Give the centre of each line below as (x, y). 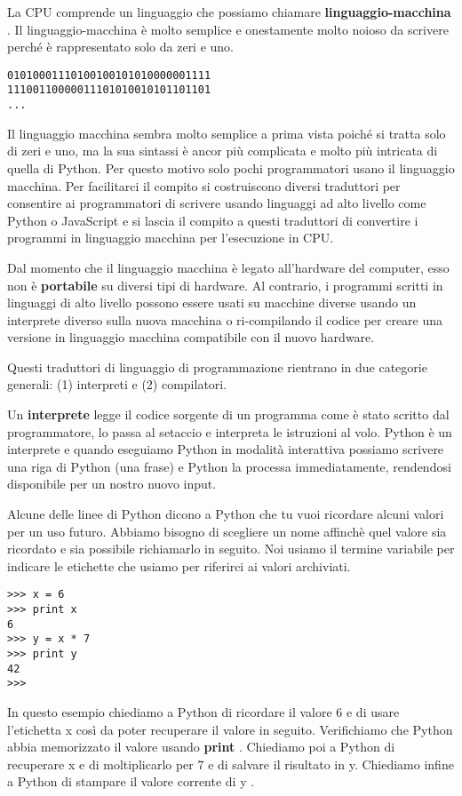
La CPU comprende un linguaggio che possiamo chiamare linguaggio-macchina (229, 12)
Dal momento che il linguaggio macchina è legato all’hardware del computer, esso (228, 267)
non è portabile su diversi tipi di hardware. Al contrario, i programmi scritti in (225, 285)
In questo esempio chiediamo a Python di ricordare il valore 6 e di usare (203, 712)
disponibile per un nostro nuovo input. (112, 484)
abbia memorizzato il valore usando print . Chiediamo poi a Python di (201, 747)
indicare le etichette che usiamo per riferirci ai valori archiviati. (179, 565)
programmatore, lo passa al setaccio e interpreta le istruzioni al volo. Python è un (230, 431)
